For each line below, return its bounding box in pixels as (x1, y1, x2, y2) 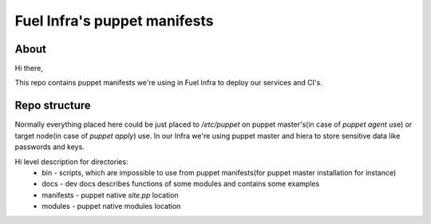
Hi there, (14, 64, 43, 73)
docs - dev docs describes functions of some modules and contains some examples (42, 179, 320, 189)
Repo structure (14, 99, 91, 112)
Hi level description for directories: (14, 156, 129, 167)
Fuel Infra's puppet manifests (14, 12, 214, 29)
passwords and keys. (14, 142, 85, 151)
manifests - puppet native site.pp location (42, 190, 179, 199)
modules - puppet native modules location (42, 202, 181, 211)
